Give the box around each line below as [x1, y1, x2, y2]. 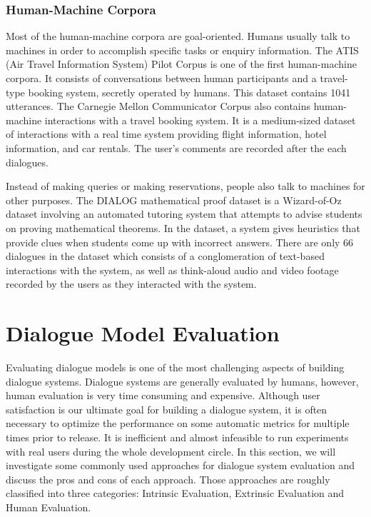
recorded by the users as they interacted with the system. [6, 276, 257, 291]
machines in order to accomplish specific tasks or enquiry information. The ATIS [6, 42, 359, 57]
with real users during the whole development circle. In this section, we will [6, 443, 336, 458]
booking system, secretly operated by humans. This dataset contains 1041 [28, 84, 351, 99]
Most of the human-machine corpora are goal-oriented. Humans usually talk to [6, 29, 350, 44]
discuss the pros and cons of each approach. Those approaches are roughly [6, 471, 330, 486]
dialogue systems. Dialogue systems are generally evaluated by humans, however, [6, 373, 359, 388]
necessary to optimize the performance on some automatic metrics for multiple [6, 416, 350, 431]
